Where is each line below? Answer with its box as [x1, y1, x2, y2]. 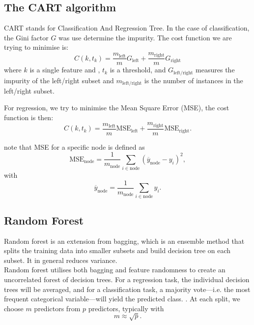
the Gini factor [4, 32, 49, 42]
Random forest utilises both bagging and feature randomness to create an [4, 264, 226, 275]
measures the [196, 65, 235, 75]
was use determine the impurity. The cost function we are [58, 32, 232, 42]
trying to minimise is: [4, 42, 69, 52]
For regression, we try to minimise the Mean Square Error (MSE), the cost [4, 102, 229, 112]
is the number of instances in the [144, 75, 243, 85]
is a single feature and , [29, 65, 100, 75]
